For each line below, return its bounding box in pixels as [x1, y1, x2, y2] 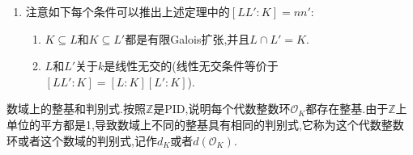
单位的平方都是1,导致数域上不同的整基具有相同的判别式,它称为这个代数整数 [6, 115, 404, 132]
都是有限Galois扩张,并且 [125, 30, 250, 47]
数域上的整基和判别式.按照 [6, 100, 146, 117]
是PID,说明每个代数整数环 [153, 100, 291, 117]
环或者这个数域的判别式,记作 [6, 132, 157, 149]
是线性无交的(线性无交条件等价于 [104, 57, 279, 74]
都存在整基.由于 [305, 100, 389, 117]
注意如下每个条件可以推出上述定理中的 [25, 3, 230, 19]
